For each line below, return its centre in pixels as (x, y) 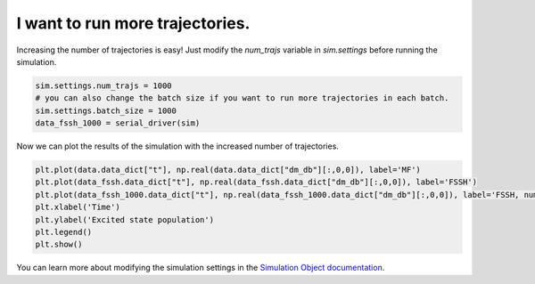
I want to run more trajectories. (133, 23)
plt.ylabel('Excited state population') (124, 219)
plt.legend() (64, 232)
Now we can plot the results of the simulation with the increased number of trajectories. (177, 146)
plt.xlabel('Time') (78, 207)
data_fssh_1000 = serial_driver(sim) (118, 123)
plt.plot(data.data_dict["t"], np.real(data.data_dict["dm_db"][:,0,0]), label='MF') (228, 170)
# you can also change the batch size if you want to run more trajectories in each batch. (242, 98)
